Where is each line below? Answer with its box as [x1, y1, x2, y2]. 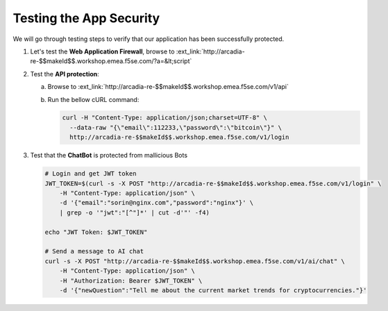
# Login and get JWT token [44, 170, 137, 178]
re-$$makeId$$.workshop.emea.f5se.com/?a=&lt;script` [30, 57, 192, 65]
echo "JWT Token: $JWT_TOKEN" [44, 228, 148, 236]
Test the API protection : [30, 69, 100, 78]
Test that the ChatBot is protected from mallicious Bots [30, 151, 187, 160]
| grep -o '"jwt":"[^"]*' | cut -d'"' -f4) [59, 208, 210, 217]
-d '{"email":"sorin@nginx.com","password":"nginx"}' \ [59, 199, 254, 207]
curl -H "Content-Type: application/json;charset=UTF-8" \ [62, 114, 267, 121]
